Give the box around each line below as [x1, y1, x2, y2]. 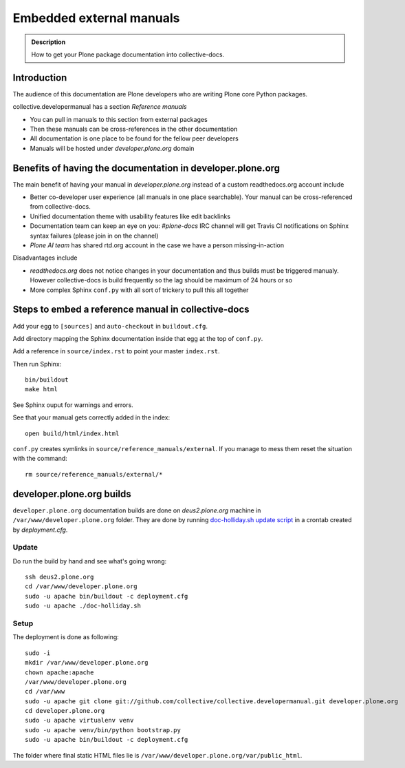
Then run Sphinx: [12, 360, 62, 368]
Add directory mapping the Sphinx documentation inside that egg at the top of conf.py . [12, 334, 263, 342]
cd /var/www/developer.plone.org [25, 583, 138, 590]
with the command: [12, 455, 68, 463]
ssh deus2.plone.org [25, 573, 94, 581]
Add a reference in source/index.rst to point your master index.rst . [12, 347, 220, 355]
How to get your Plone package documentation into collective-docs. [31, 50, 225, 59]
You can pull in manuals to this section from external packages [30, 115, 208, 123]
